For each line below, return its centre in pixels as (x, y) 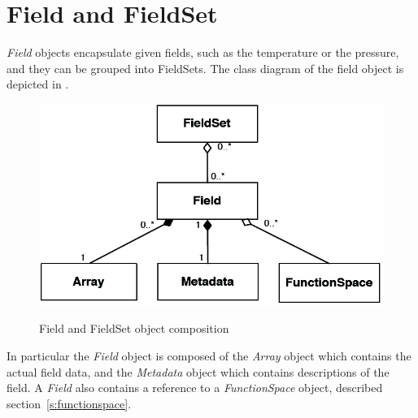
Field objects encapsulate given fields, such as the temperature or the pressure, (203, 52)
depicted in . (38, 84)
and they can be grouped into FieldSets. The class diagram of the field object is (205, 68)
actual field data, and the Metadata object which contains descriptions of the (198, 371)
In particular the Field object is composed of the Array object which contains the (209, 355)
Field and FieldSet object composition (134, 328)
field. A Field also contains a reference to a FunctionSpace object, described (195, 388)
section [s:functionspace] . (69, 403)
